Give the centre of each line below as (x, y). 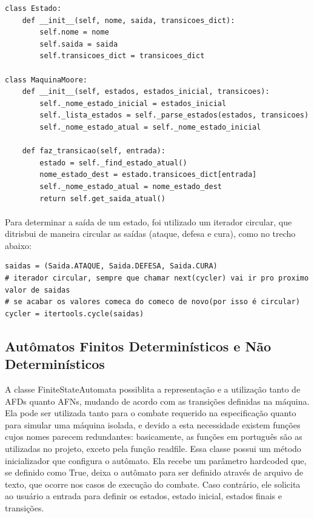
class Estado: (33, 8)
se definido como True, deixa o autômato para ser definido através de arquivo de (154, 472)
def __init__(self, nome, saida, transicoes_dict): (129, 20)
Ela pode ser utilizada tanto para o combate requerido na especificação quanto (151, 413)
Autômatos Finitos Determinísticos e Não (138, 346)
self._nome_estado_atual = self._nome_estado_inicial (150, 127)
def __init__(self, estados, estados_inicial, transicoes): (146, 92)
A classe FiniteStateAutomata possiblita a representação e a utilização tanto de (153, 389)
